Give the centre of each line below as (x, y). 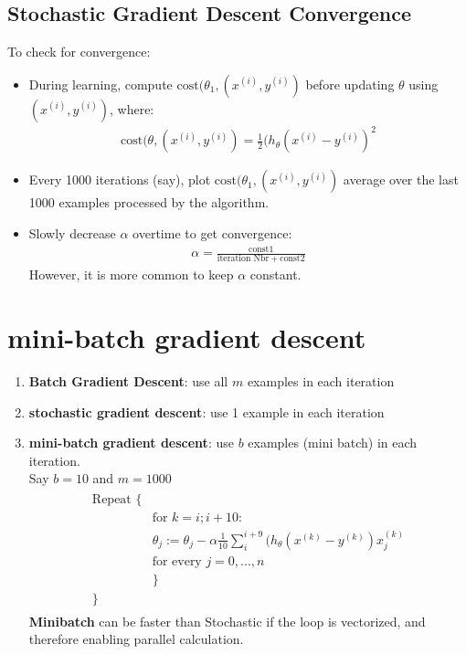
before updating (350, 84)
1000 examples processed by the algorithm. (149, 202)
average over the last (401, 179)
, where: (132, 108)
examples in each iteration (321, 381)
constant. (275, 274)
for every (177, 562)
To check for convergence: (79, 52)
